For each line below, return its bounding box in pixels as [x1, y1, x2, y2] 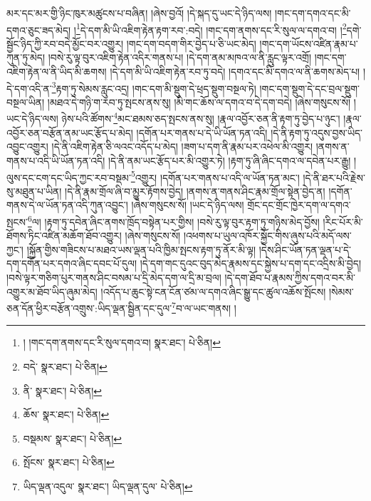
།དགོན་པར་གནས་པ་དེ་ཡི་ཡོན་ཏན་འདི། [136, 125, 268, 140]
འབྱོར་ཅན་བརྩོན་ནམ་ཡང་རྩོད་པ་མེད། [6, 125, 133, 140]
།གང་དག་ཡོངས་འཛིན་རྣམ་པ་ [259, 36, 358, 51]
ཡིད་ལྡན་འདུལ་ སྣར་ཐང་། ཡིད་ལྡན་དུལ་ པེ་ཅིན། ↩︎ [23, 478, 193, 493]
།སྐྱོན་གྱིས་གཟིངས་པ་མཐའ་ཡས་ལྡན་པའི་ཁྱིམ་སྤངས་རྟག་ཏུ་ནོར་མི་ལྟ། [26, 242, 256, 257]
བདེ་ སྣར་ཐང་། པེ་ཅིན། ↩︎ [23, 359, 108, 373]
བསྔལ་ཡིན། [6, 94, 45, 109]
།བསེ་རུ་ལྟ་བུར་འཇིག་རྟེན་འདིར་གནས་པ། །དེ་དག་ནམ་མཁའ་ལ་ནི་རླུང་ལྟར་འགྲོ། [48, 50, 311, 65]
